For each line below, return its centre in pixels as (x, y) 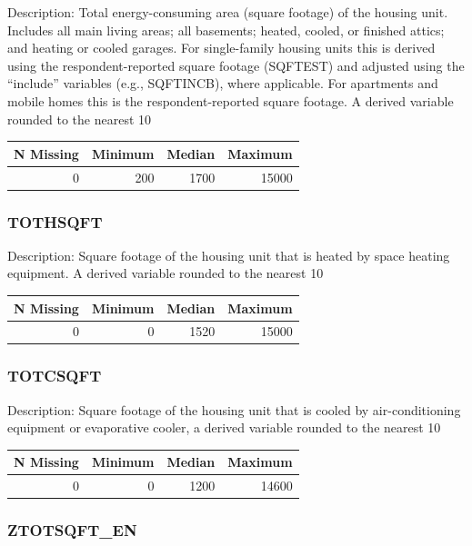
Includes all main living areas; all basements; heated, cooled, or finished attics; (226, 30)
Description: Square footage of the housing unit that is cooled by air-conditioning (234, 409)
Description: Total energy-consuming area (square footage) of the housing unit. (228, 12)
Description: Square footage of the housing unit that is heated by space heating (229, 255)
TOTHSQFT (55, 221)
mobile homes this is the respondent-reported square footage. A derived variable (231, 100)
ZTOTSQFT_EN (72, 530)
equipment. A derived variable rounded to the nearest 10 (166, 273)
